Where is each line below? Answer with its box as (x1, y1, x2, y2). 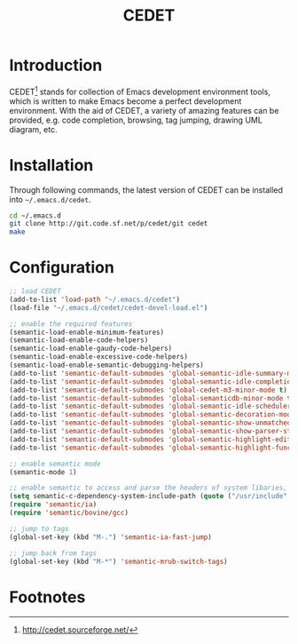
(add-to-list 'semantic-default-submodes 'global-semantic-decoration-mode (9, 410, 295, 419)
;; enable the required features (9, 319, 133, 329)
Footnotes (9, 587, 86, 607)
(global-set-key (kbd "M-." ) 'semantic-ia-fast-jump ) (9, 532, 213, 542)
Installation (9, 155, 94, 175)
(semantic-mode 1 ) (9, 467, 77, 476)
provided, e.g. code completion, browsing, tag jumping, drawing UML (9, 115, 263, 125)
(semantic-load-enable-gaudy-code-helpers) (9, 344, 173, 354)
